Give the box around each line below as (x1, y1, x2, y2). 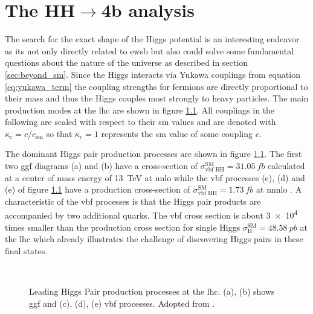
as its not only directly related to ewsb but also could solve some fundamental (5, 44, 294, 57)
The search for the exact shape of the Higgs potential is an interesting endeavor (5, 33, 300, 45)
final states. (5, 244, 48, 257)
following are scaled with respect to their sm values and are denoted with (5, 115, 276, 128)
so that (46, 127, 73, 139)
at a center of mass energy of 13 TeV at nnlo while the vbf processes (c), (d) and (5, 171, 305, 184)
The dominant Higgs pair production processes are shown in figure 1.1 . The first (5, 147, 302, 160)
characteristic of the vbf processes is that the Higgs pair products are (5, 194, 261, 207)
